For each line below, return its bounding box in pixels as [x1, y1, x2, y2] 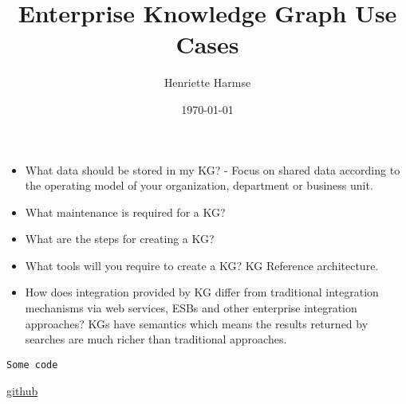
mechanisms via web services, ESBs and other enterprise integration [25, 300, 357, 316]
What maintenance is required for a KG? [25, 203, 226, 220]
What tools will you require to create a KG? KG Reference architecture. [25, 257, 379, 273]
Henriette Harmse [164, 74, 251, 91]
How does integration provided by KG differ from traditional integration [25, 284, 379, 300]
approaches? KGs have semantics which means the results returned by [25, 315, 369, 331]
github [6, 382, 38, 398]
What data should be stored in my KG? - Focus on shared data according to [25, 161, 400, 178]
